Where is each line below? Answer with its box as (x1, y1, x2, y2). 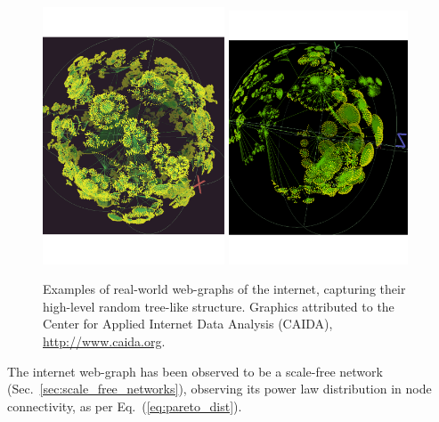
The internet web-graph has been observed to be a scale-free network (7, 361, 383, 380)
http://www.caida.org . (43, 331, 166, 350)
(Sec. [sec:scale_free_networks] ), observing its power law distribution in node (7, 379, 432, 398)
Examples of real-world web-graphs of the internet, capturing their (43, 280, 406, 298)
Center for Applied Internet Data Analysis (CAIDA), (43, 314, 333, 333)
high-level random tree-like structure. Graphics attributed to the (43, 296, 394, 315)
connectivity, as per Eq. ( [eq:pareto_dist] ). (7, 396, 242, 415)
